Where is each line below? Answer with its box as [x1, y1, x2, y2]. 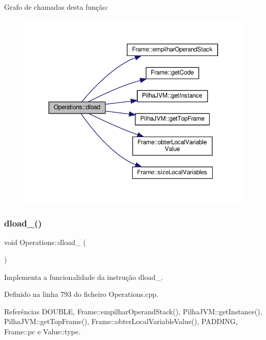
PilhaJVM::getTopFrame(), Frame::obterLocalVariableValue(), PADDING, [4, 316, 238, 327]
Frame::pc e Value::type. [4, 326, 80, 337]
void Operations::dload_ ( [4, 237, 86, 248]
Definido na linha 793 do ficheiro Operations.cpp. [4, 289, 159, 299]
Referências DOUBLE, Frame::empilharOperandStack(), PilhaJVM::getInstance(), [4, 306, 262, 316]
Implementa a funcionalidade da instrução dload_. [4, 271, 163, 282]
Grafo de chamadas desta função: [4, 2, 108, 12]
